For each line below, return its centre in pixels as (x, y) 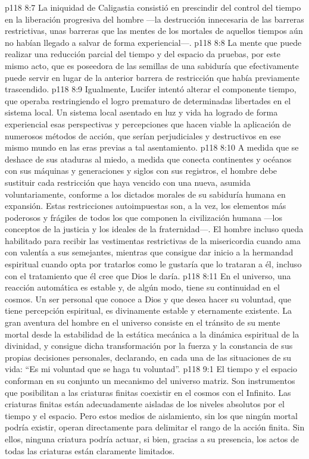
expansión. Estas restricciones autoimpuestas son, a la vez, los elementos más (146, 206)
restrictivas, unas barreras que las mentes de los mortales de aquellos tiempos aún (154, 31)
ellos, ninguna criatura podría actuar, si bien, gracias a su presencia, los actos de (152, 438)
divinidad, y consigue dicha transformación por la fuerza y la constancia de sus (149, 346)
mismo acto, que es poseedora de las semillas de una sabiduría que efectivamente (152, 65)
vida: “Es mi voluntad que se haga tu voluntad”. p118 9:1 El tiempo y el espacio (151, 369)
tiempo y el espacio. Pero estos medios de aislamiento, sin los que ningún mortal (151, 415)
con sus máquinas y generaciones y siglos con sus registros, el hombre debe (141, 171)
